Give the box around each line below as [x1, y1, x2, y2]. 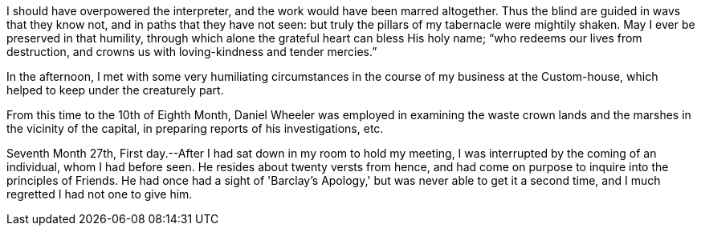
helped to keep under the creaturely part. [6, 83, 224, 97]
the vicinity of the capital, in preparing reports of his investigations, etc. [6, 122, 384, 135]
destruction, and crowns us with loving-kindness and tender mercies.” [6, 45, 377, 58]
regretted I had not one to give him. [6, 187, 193, 201]
